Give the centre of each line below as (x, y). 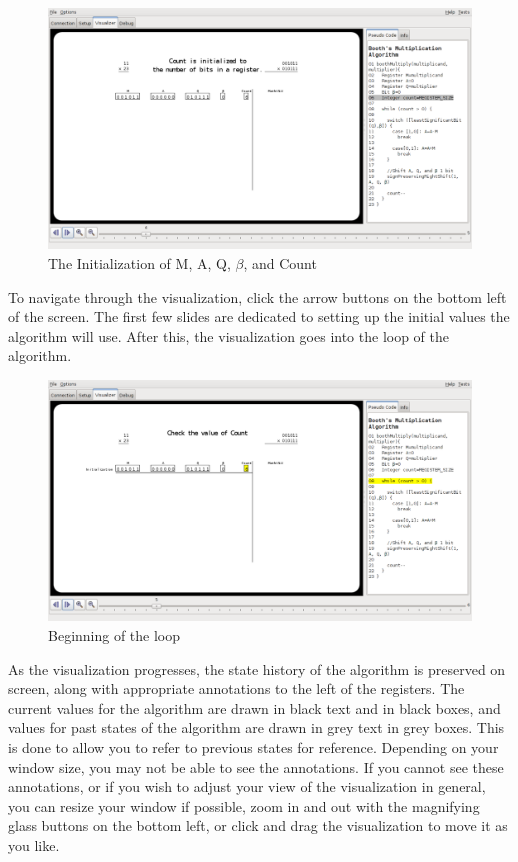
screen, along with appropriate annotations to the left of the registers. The (236, 688)
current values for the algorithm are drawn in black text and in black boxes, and (254, 707)
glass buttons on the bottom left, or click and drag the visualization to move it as (258, 825)
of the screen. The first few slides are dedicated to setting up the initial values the (259, 316)
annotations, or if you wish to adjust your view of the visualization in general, (247, 786)
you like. (34, 844)
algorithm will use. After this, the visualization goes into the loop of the (229, 335)
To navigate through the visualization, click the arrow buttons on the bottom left (257, 296)
